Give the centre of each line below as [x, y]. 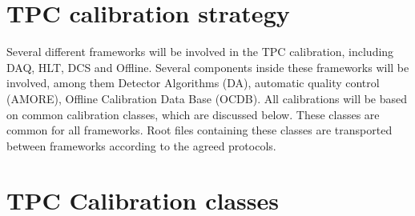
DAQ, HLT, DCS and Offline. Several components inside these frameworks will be [208, 67]
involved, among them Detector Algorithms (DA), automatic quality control [193, 83]
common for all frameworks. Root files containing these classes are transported [199, 130]
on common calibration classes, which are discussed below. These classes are [193, 114]
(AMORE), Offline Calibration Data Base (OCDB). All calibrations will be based [207, 98]
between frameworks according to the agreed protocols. [141, 145]
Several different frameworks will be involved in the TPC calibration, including [200, 52]
